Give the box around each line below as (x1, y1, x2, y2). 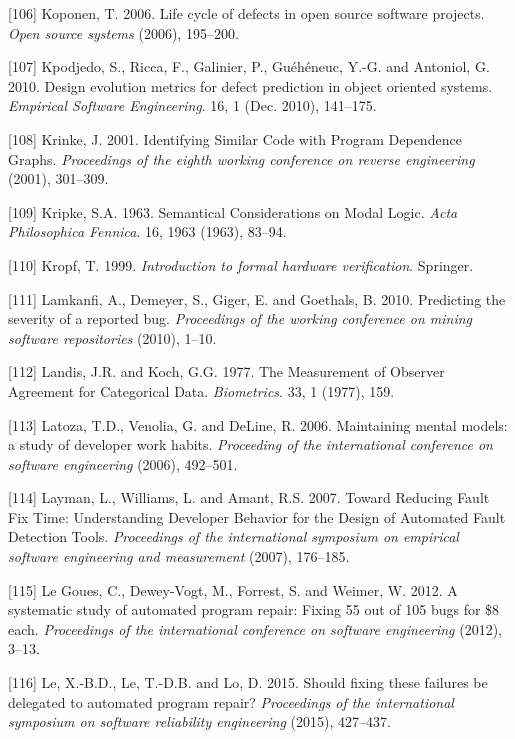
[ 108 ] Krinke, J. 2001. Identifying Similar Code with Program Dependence (8, 128, 462, 149)
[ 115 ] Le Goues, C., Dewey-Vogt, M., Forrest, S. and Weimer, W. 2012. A (8, 579, 458, 600)
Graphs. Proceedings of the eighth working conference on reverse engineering (8, 148, 475, 169)
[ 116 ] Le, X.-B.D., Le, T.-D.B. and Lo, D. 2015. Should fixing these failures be (8, 672, 488, 693)
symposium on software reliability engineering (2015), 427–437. (8, 711, 391, 732)
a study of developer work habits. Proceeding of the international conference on (8, 434, 493, 455)
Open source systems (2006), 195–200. (8, 22, 239, 43)
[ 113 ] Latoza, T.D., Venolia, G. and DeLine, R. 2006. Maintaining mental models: (8, 414, 508, 435)
